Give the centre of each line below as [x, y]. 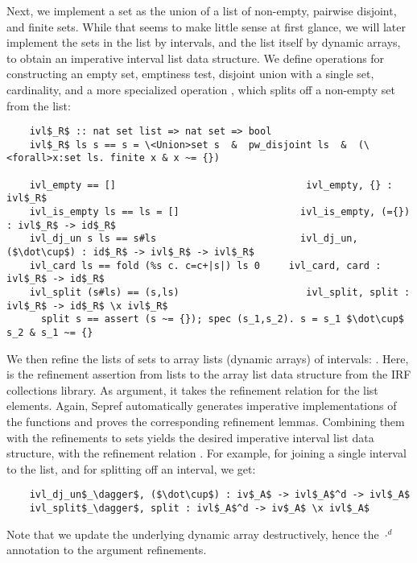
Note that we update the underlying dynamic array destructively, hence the [193, 534]
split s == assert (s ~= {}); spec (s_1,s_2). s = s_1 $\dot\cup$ [222, 319]
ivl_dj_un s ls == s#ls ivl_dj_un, [194, 239]
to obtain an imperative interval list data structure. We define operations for [196, 58]
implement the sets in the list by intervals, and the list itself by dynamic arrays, [204, 42]
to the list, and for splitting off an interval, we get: [131, 468]
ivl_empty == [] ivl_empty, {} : [211, 185]
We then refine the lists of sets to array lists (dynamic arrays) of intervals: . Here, [208, 358]
